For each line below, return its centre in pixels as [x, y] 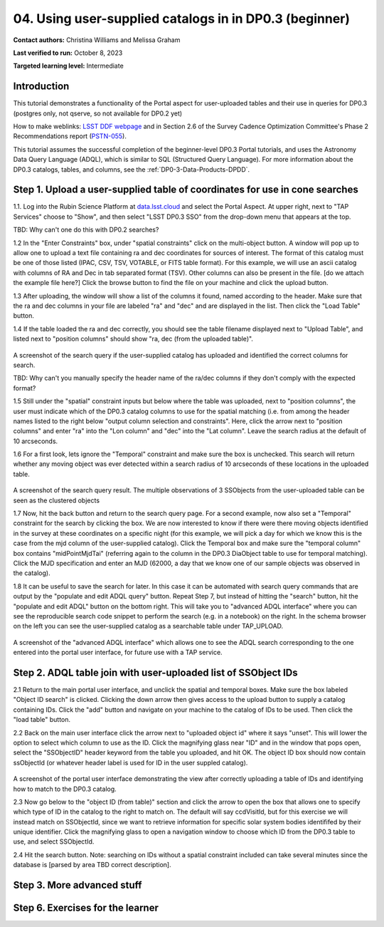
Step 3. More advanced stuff [78, 885]
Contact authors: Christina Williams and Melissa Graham [97, 40]
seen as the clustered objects [56, 500]
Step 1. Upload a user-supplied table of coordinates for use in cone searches [186, 190]
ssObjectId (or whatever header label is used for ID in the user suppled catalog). [130, 762]
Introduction [41, 87]
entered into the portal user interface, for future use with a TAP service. [118, 653]
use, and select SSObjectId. [54, 841]
